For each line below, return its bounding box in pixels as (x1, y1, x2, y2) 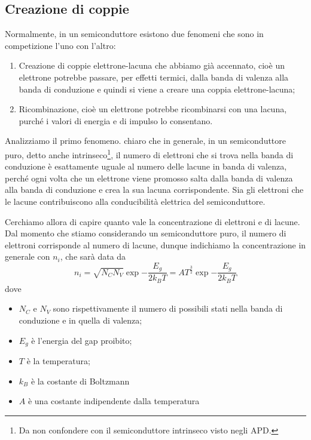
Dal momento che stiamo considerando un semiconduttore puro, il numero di (5, 227, 286, 239)
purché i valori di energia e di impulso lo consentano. (19, 114, 213, 127)
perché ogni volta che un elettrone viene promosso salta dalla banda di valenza (5, 171, 293, 184)
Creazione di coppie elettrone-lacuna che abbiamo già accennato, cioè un (19, 59, 285, 72)
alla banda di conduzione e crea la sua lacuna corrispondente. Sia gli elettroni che (5, 183, 304, 196)
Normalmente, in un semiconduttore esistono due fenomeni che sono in (5, 27, 264, 40)
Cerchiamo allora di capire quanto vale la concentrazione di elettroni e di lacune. (5, 215, 300, 227)
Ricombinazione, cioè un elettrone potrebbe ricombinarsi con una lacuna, (19, 103, 287, 115)
